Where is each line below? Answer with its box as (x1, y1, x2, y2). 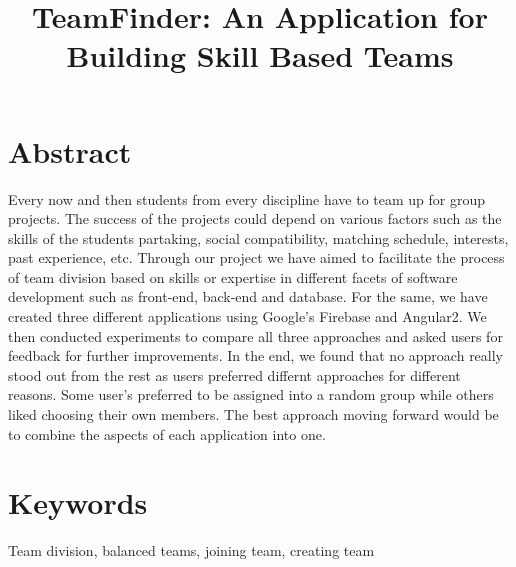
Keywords (8, 482, 148, 523)
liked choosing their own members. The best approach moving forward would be (8, 404, 499, 425)
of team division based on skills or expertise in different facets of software (8, 266, 458, 287)
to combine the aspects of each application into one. (8, 423, 326, 444)
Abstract (8, 130, 132, 171)
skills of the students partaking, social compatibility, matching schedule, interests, (8, 227, 509, 248)
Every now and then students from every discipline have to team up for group (8, 188, 486, 209)
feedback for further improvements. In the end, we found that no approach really (8, 345, 504, 366)
